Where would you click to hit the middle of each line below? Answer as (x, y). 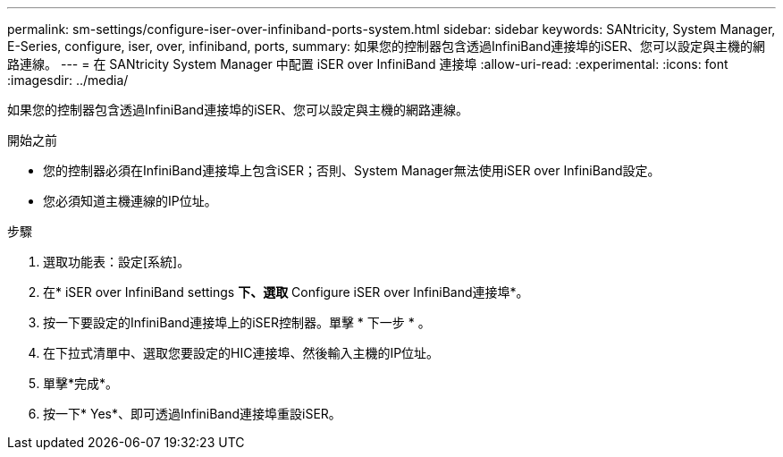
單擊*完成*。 (81, 383)
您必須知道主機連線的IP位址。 (130, 201)
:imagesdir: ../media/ (68, 80)
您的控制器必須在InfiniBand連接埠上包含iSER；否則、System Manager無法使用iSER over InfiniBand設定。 (352, 170)
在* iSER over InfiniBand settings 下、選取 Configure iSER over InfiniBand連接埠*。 (286, 292)
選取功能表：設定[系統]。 (117, 262)
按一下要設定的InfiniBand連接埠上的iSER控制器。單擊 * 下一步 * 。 (237, 322)
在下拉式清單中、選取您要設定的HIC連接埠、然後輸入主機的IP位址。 (241, 353)
